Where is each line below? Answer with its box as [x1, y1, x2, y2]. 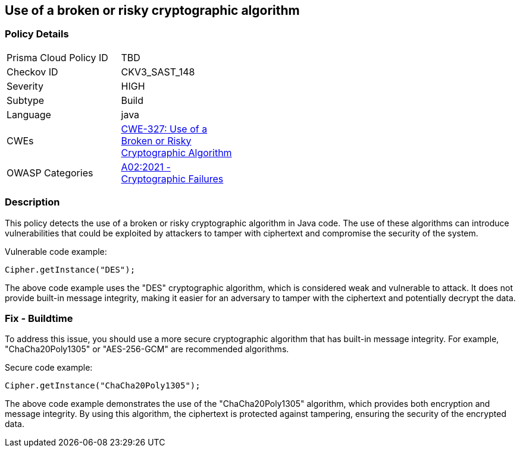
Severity [7, 80, 43, 92]
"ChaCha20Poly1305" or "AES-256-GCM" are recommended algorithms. [5, 344, 289, 355]
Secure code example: [5, 362, 93, 373]
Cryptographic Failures [121, 172, 224, 185]
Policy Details [5, 28, 69, 40]
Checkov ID [7, 65, 58, 78]
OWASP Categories [7, 166, 93, 179]
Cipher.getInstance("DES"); [5, 264, 136, 274]
